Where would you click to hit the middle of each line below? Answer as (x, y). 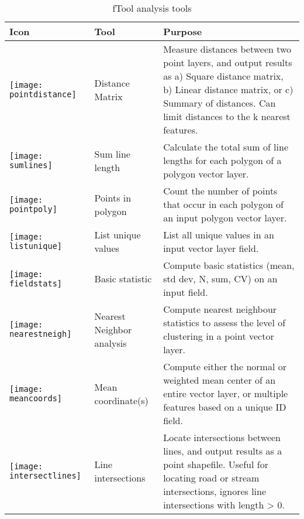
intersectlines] (45, 476)
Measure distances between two (227, 49)
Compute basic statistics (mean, (229, 265)
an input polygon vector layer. (225, 218)
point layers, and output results (228, 62)
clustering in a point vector (219, 336)
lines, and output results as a (223, 451)
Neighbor (113, 329)
